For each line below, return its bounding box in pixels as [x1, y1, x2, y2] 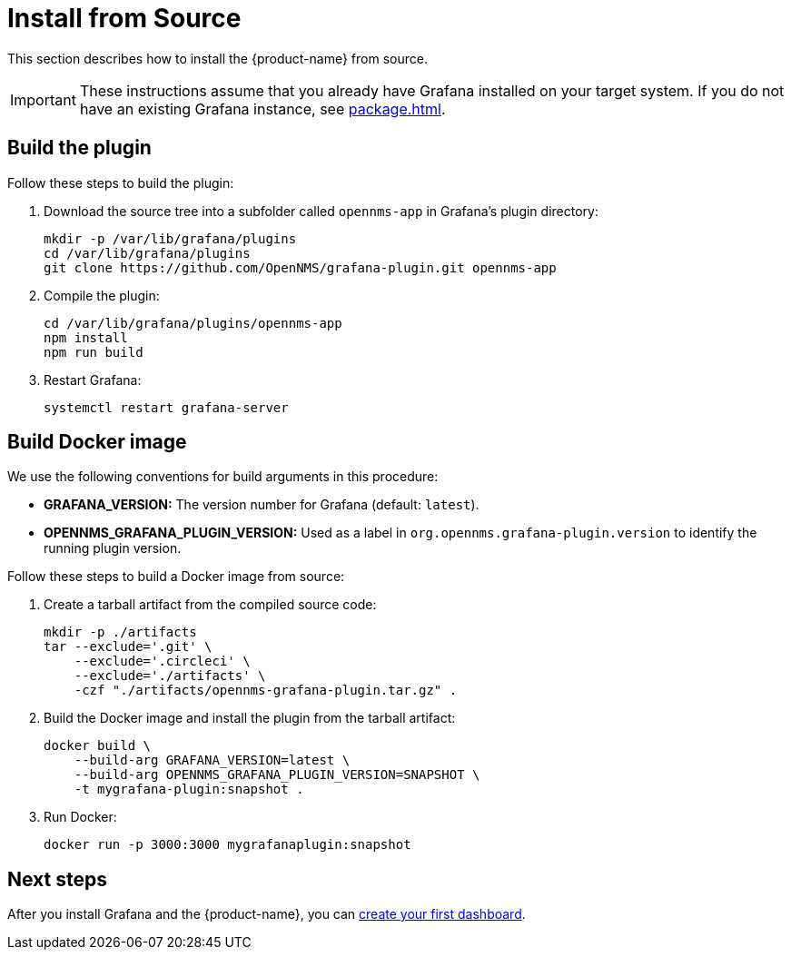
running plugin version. [44, 540, 182, 557]
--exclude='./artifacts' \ [74, 668, 266, 684]
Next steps [7, 867, 107, 891]
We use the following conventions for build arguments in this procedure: [7, 469, 439, 485]
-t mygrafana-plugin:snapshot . [74, 782, 304, 797]
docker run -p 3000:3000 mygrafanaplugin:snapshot [44, 837, 411, 853]
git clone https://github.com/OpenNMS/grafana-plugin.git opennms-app [44, 260, 557, 275]
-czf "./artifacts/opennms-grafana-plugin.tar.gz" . [74, 683, 458, 698]
